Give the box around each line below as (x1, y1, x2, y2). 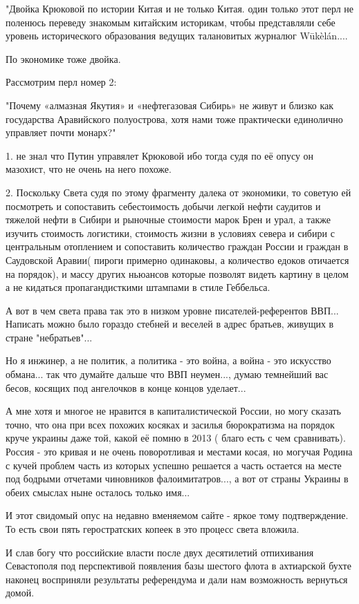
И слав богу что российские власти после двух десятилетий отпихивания (6, 545, 314, 559)
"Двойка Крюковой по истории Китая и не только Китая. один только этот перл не (6, 1, 354, 15)
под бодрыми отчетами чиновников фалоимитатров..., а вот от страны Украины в (6, 471, 349, 486)
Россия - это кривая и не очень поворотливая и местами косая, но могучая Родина (6, 444, 353, 459)
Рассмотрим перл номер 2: (6, 75, 117, 89)
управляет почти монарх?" (6, 125, 116, 140)
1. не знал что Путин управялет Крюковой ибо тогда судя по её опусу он (6, 148, 314, 162)
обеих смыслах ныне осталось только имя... (6, 484, 190, 499)
